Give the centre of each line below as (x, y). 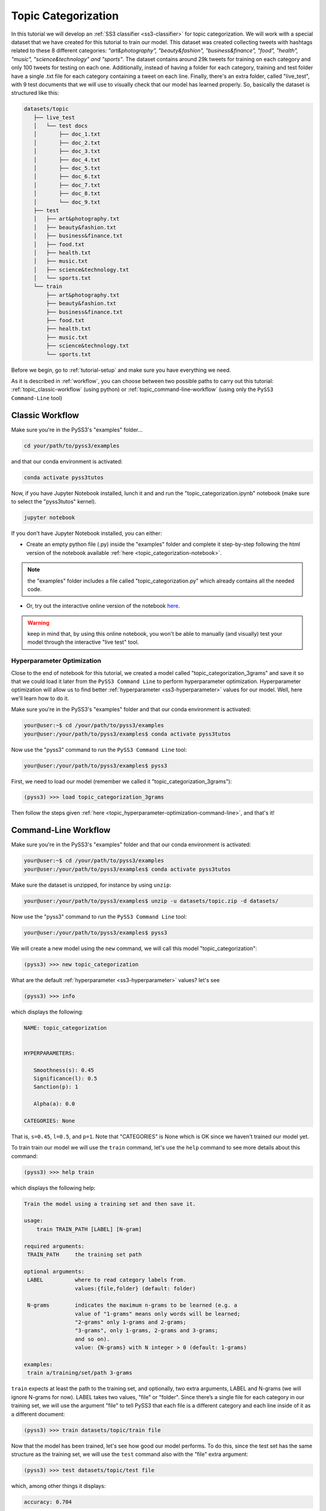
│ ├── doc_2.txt (67, 143)
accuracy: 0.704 (48, 1502)
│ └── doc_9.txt (67, 202)
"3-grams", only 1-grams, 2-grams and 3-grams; (146, 1331)
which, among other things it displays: (58, 1486)
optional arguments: (54, 1271)
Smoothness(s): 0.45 (64, 1070)
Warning (38, 623)
